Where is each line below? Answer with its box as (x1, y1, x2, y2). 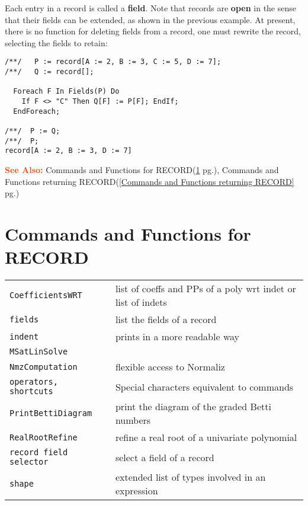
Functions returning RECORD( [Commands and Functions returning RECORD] (5, 175, 294, 187)
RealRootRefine (9, 432, 78, 442)
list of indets (115, 295, 167, 309)
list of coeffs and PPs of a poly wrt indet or (115, 282, 296, 296)
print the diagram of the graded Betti (115, 399, 271, 414)
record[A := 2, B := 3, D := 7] (5, 146, 132, 155)
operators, (9, 377, 58, 387)
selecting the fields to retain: (5, 36, 108, 49)
